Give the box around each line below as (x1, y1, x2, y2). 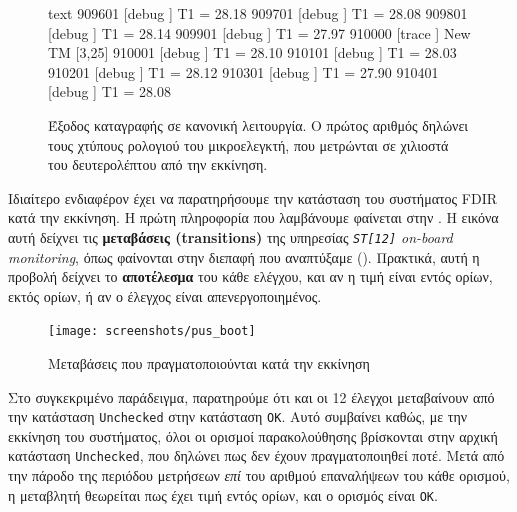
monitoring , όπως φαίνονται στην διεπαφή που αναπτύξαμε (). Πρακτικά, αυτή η (8, 246, 480, 267)
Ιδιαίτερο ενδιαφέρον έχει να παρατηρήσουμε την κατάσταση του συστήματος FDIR (8, 187, 498, 208)
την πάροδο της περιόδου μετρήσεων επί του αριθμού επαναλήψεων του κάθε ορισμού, (8, 465, 510, 486)
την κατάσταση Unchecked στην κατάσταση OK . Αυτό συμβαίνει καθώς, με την (8, 406, 468, 427)
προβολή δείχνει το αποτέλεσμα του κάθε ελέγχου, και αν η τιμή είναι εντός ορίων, (8, 266, 493, 287)
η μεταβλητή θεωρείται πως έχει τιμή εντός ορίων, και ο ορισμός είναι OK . (8, 484, 438, 505)
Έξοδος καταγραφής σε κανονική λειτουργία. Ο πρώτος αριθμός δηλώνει (48, 114, 469, 135)
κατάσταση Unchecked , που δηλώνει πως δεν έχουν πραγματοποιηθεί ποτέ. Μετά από (8, 445, 505, 466)
